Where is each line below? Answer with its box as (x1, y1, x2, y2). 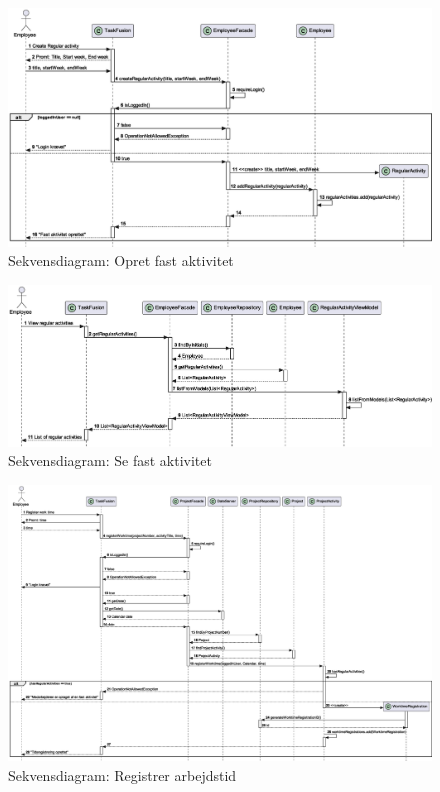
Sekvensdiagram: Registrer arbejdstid (8, 764, 237, 785)
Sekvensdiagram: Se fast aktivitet (8, 450, 212, 471)
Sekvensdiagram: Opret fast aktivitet (8, 250, 234, 271)
